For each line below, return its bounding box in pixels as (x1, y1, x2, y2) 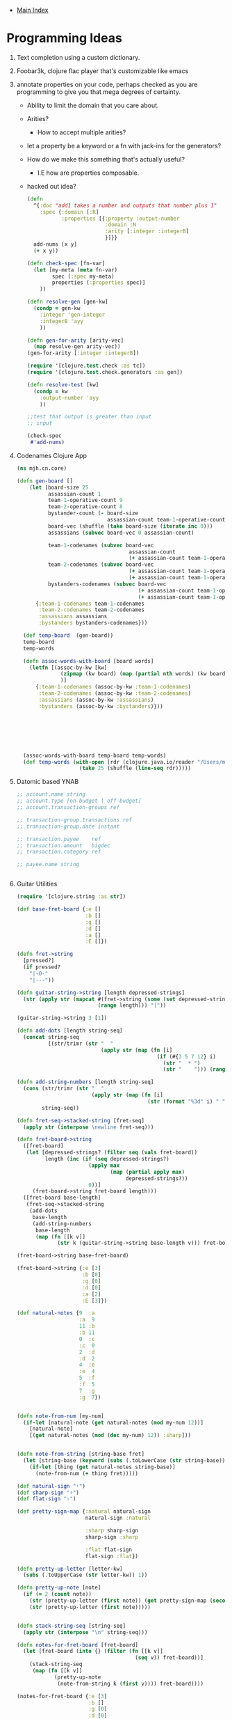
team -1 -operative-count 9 (47, 497, 123, 504)
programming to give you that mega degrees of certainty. (16, 87, 181, 96)
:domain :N (104, 221, 137, 228)
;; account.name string (16, 791, 86, 798)
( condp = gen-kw (33, 305, 81, 312)
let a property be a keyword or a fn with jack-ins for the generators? (26, 141, 222, 150)
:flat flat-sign (85, 1546, 133, 1553)
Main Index (16, 6, 49, 14)
